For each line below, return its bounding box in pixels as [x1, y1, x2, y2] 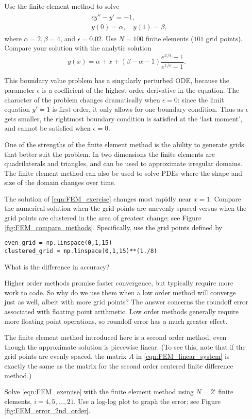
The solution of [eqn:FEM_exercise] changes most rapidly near [4, 193, 192, 203]
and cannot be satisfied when [4, 123, 91, 133]
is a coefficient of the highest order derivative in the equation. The [42, 84, 239, 95]
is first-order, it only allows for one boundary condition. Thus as [52, 104, 244, 114]
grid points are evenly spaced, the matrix [4, 351, 127, 361]
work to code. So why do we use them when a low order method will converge [4, 287, 236, 297]
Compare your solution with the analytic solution [4, 43, 151, 53]
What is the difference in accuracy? [4, 261, 110, 271]
